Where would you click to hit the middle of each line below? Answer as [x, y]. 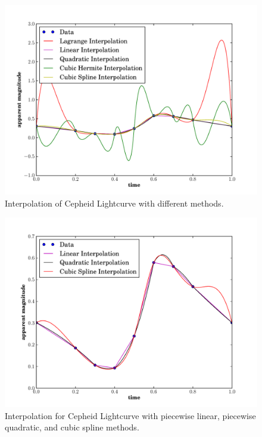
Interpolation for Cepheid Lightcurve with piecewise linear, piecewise [130, 415]
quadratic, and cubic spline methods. [72, 427]
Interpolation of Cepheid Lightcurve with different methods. [114, 203]
